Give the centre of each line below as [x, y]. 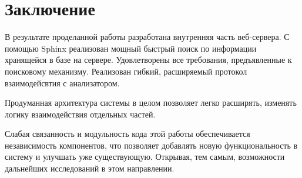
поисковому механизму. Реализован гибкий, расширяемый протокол [126, 71]
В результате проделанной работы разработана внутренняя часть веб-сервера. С [147, 37]
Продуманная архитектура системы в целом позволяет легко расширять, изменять [151, 103]
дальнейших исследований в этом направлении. [90, 168]
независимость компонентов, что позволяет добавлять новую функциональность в [151, 145]
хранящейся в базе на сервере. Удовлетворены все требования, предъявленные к [148, 60]
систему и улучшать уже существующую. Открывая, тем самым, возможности [145, 157]
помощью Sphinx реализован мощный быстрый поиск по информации [131, 48]
